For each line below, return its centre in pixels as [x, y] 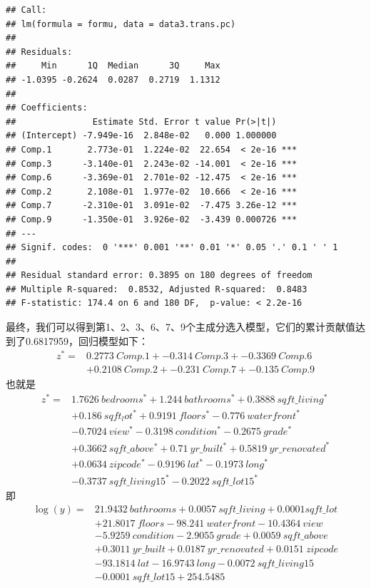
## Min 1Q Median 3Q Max [113, 66]
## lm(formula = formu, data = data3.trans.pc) [121, 24]
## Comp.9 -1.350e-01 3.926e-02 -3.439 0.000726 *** [152, 219]
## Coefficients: [47, 108]
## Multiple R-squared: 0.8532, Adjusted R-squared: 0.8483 [157, 289]
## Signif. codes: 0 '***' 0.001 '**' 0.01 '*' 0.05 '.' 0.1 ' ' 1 [172, 248]
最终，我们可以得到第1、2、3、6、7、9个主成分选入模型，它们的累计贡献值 [181, 327]
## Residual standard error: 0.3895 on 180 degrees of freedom [159, 275]
